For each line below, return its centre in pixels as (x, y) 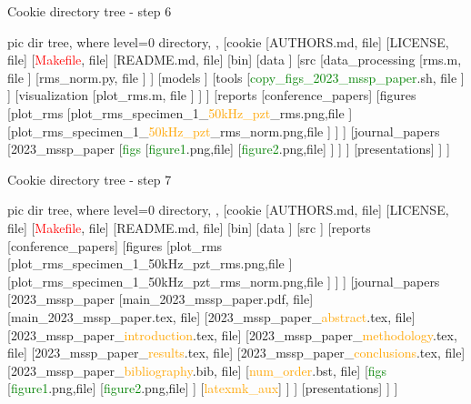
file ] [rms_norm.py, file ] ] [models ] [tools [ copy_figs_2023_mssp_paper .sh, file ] (236, 77)
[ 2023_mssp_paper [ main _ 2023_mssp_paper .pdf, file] (160, 299)
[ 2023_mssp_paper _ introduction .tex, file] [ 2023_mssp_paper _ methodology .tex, (232, 334)
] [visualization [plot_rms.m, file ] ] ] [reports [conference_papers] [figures (212, 95)
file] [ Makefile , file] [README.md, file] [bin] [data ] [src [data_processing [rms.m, (235, 60)
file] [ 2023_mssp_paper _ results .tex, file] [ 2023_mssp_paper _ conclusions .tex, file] (236, 353)
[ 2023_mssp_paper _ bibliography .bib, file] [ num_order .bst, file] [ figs (197, 370)
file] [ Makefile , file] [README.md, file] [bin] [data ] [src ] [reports (189, 227)
